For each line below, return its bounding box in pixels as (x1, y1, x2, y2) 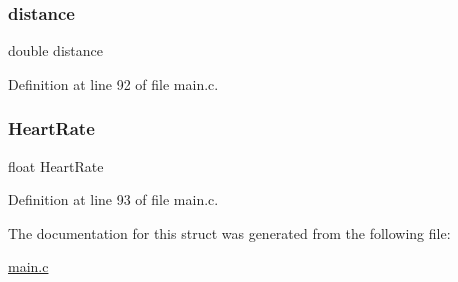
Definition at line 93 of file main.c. (8, 189, 219, 210)
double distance (8, 40, 103, 61)
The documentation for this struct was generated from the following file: (8, 222, 451, 243)
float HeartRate (8, 155, 104, 176)
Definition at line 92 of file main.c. (8, 73, 219, 94)
